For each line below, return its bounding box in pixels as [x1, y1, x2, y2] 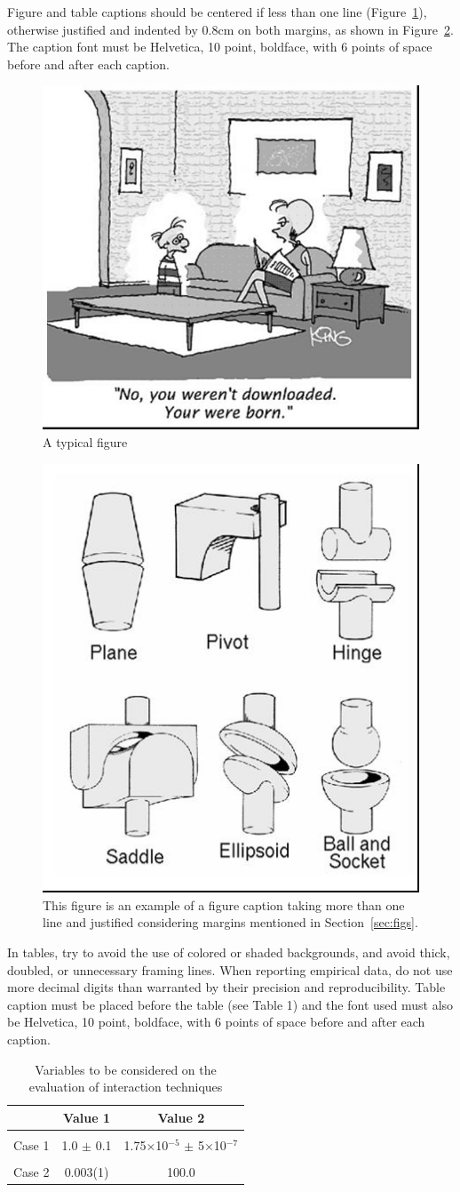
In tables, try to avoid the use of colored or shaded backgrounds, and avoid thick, [7, 942, 450, 961]
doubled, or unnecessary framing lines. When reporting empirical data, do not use [7, 960, 453, 979]
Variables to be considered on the [35, 1060, 217, 1078]
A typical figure [43, 433, 128, 452]
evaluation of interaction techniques [28, 1077, 223, 1096]
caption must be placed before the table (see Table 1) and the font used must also [7, 995, 454, 1013]
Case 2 [13, 1162, 50, 1180]
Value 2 [157, 1108, 205, 1126]
